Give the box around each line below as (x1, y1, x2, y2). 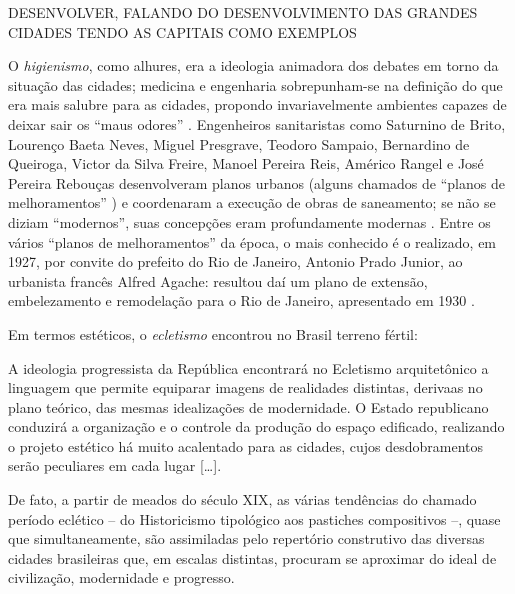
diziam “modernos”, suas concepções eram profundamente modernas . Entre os (8, 211, 491, 232)
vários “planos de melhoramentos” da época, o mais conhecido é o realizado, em (8, 231, 497, 252)
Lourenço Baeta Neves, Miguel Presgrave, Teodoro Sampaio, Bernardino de (8, 133, 470, 154)
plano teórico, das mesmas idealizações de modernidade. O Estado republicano (8, 396, 489, 417)
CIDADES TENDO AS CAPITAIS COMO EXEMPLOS (8, 21, 357, 42)
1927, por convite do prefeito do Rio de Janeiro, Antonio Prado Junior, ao (8, 251, 463, 272)
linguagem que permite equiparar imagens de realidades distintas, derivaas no (8, 377, 483, 398)
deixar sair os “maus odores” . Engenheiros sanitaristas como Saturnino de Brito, (8, 113, 506, 134)
